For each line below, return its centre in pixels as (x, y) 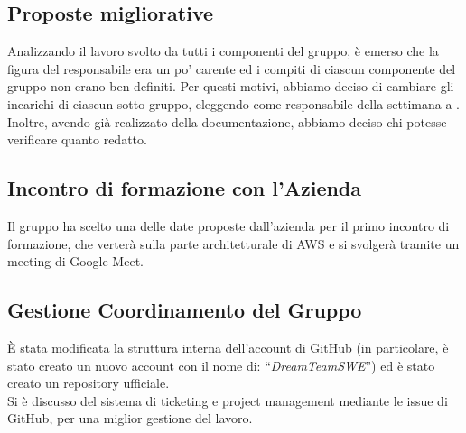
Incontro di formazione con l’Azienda (185, 188)
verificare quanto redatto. (77, 139)
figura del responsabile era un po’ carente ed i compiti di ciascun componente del (232, 68)
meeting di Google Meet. (75, 261)
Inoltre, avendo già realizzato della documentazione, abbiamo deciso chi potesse (227, 121)
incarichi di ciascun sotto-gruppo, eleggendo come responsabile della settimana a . (233, 103)
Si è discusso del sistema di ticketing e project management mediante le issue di (228, 400)
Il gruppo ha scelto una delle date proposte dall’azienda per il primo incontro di (228, 225)
